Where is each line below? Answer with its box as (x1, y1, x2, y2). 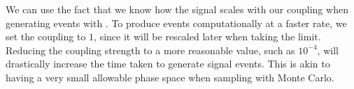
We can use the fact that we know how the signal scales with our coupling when (6, 2, 348, 16)
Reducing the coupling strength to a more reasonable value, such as (6, 42, 295, 57)
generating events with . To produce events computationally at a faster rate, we (6, 15, 347, 30)
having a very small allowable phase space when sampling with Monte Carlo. (6, 70, 334, 84)
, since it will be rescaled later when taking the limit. (94, 29, 321, 44)
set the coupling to (6, 29, 86, 44)
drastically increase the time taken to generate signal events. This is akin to (6, 56, 330, 71)
